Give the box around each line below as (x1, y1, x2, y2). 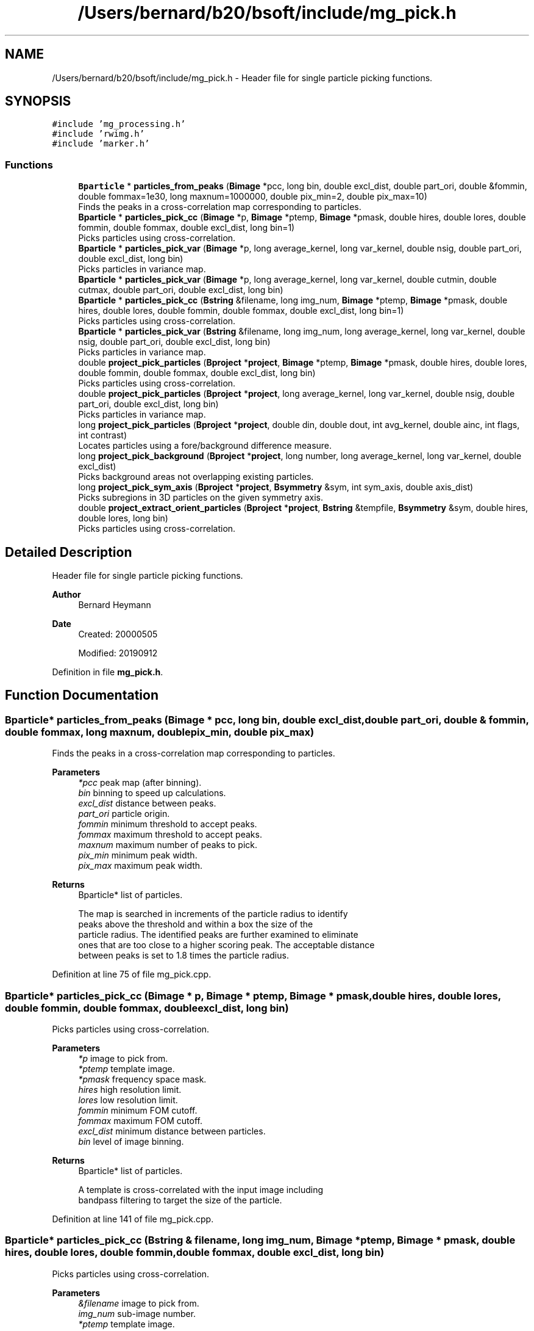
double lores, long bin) (78, 513, 168, 524)
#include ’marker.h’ (52, 139, 150, 149)
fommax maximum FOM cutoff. (78, 1115, 202, 1126)
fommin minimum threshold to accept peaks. (78, 819, 257, 830)
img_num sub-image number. (78, 1308, 196, 1319)
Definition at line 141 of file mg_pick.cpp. (52, 1214, 214, 1224)
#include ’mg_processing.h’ (52, 119, 186, 129)
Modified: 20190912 (78, 648, 158, 659)
